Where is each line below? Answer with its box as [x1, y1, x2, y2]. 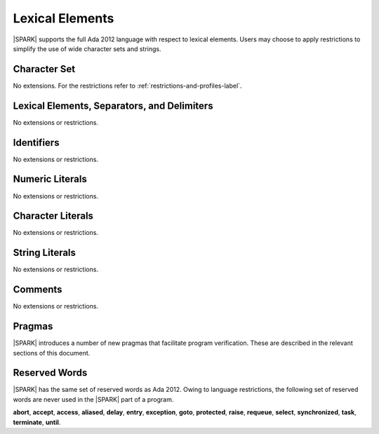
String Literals [13, 247, 77, 259]
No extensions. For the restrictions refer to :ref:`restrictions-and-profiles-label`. [13, 81, 242, 90]
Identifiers [13, 137, 60, 149]
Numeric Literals [13, 173, 87, 185]
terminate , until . [13, 418, 61, 426]
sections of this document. [13, 348, 91, 357]
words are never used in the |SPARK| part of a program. [13, 395, 174, 403]
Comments [13, 284, 62, 296]
